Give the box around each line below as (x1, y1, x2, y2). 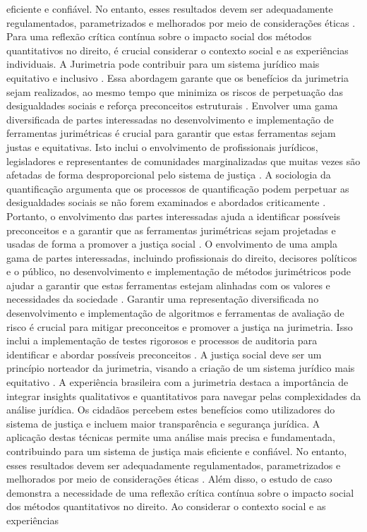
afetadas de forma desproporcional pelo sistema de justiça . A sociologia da (6, 167, 331, 182)
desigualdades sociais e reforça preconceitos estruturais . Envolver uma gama (6, 98, 338, 113)
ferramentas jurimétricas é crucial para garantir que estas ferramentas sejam (6, 126, 336, 140)
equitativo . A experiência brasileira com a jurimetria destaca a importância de (6, 375, 349, 389)
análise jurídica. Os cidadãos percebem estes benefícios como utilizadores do (6, 402, 335, 417)
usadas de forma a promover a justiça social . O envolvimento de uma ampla (6, 236, 338, 251)
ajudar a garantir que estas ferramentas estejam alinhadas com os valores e (6, 277, 330, 292)
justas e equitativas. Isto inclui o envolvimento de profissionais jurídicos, (6, 139, 318, 154)
